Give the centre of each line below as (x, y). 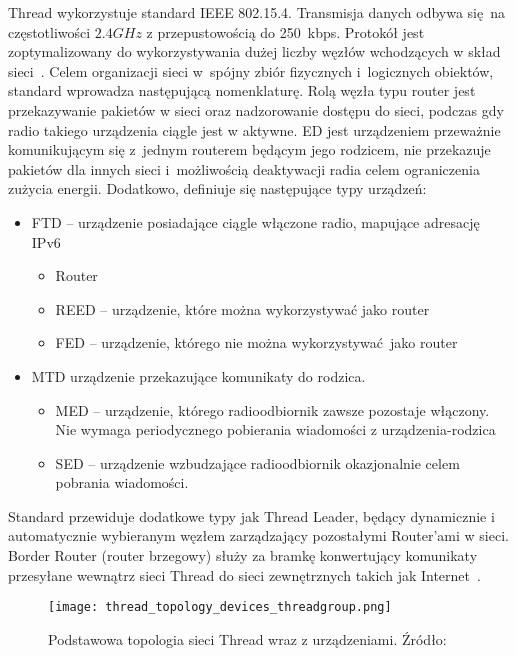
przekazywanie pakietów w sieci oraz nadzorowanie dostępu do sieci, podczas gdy (256, 109)
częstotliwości (49, 31)
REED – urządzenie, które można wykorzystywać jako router (242, 308)
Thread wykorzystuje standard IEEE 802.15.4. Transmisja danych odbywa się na (256, 12)
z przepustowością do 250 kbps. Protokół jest (285, 31)
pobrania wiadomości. (122, 482)
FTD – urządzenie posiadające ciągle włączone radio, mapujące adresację (255, 221)
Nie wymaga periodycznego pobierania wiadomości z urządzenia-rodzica (275, 429)
